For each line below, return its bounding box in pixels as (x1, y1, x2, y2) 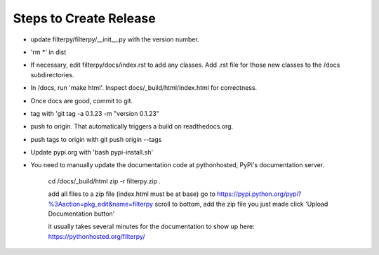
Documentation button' (48, 209, 115, 218)
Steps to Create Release (13, 11, 156, 26)
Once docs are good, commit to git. (30, 96, 133, 105)
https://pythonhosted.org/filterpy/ (48, 232, 145, 240)
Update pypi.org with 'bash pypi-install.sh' (30, 148, 154, 157)
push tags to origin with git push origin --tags (30, 135, 162, 143)
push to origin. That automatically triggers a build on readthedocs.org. (30, 122, 234, 131)
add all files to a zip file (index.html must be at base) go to (48, 190, 215, 198)
